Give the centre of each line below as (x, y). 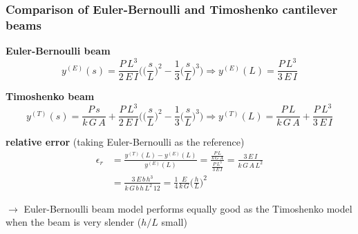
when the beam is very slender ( (74, 222)
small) (174, 222)
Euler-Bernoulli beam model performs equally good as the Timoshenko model (188, 208)
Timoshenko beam (50, 96)
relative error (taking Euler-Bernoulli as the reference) (125, 142)
